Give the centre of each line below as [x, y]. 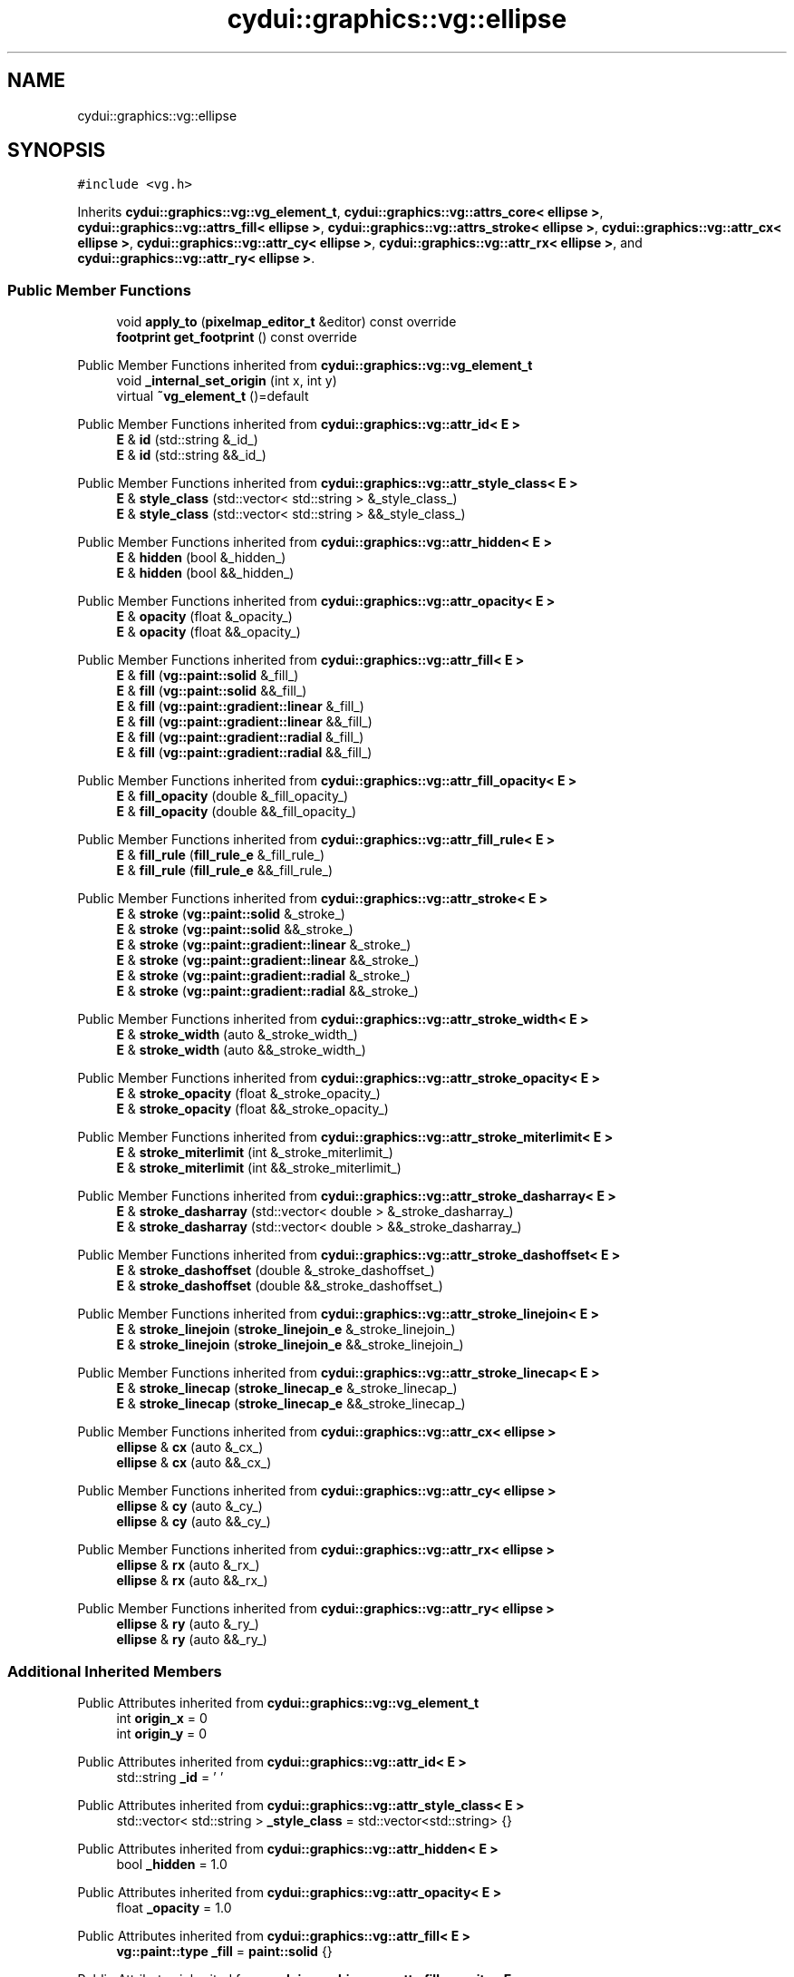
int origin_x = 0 [162, 1718]
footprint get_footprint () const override [237, 337]
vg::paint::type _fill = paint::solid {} [224, 1951]
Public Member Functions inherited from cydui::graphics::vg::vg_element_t [305, 365]
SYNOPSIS [57, 151]
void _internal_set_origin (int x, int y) [227, 381]
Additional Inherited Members [115, 1671]
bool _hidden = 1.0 [172, 1864]
